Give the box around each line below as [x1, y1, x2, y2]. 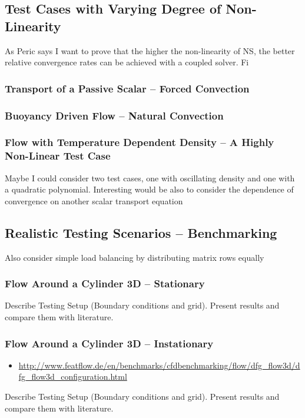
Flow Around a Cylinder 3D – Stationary [5, 276, 205, 291]
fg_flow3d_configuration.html [18, 370, 127, 383]
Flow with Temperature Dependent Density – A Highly [5, 135, 274, 150]
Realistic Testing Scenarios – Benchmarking [5, 223, 277, 241]
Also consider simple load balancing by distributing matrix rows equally [5, 251, 264, 263]
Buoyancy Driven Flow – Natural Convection [5, 108, 224, 122]
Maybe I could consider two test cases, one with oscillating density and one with [5, 171, 295, 184]
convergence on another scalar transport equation [5, 194, 183, 207]
